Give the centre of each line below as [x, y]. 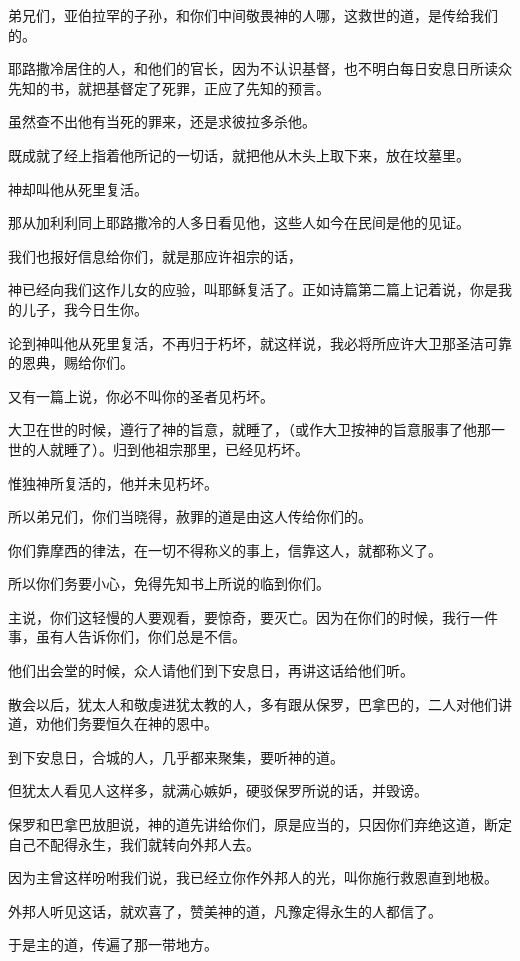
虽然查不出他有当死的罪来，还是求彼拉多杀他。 [162, 121]
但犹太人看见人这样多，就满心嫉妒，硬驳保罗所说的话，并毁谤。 [218, 790]
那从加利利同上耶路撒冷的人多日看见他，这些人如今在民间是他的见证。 [239, 222]
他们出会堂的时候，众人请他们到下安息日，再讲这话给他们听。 [211, 670]
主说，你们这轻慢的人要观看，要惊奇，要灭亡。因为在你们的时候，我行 [239, 616]
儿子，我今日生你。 [84, 308]
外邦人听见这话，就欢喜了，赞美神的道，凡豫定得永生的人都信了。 [225, 910]
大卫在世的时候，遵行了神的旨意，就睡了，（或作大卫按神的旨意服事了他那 [249, 429]
